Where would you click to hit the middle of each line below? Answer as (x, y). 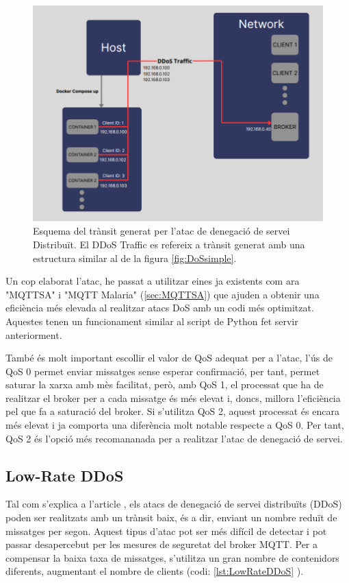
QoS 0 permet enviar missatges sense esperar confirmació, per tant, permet (163, 371)
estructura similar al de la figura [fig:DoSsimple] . (135, 258)
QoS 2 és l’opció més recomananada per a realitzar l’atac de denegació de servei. (174, 438)
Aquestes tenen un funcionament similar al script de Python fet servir (152, 321)
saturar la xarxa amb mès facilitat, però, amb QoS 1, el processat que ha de (165, 384)
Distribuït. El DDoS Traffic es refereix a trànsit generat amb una (169, 244)
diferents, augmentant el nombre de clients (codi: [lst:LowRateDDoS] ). (155, 571)
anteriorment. (34, 334)
